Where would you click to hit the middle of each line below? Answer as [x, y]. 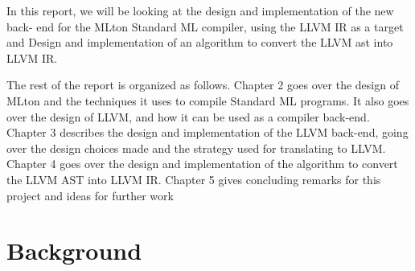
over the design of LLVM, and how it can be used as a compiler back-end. [188, 116]
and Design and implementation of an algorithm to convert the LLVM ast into [200, 42]
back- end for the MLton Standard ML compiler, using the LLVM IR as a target [205, 26]
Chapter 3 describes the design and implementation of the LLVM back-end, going [207, 132]
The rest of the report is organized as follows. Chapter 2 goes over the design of [203, 85]
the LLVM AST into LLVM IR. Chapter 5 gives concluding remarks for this [194, 179]
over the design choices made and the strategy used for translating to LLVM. [196, 148]
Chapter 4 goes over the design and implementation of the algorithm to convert [202, 164]
